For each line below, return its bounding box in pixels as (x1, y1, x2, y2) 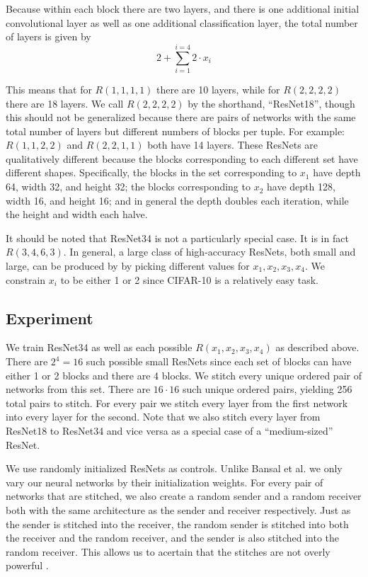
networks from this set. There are (6, 382, 151, 396)
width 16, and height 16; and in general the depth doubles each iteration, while (6, 193, 349, 207)
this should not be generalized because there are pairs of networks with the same (6, 110, 356, 125)
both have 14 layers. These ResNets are (147, 137, 318, 152)
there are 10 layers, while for (156, 81, 280, 96)
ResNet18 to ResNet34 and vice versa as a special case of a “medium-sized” (6, 423, 333, 438)
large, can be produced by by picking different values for (6, 258, 250, 273)
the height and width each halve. (6, 207, 148, 222)
